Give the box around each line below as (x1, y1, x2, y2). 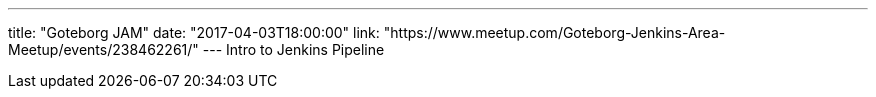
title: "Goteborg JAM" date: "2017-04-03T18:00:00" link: (8, 24, 380, 41)
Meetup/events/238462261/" (8, 41, 199, 58)
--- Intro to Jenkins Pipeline (202, 41, 385, 58)
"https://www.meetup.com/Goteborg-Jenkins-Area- (383, 24, 726, 41)
